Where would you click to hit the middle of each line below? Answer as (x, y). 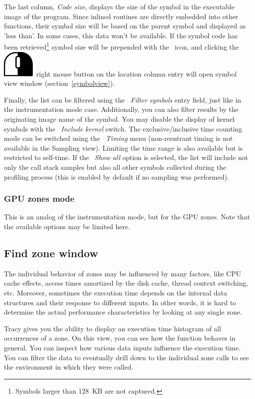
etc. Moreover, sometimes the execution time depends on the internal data (115, 292)
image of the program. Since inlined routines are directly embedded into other (121, 16)
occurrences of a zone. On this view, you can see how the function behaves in (120, 338)
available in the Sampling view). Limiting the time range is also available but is (123, 147)
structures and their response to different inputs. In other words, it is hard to (120, 302)
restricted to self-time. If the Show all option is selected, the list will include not (126, 157)
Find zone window (51, 253)
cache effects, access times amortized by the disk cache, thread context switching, (126, 283)
